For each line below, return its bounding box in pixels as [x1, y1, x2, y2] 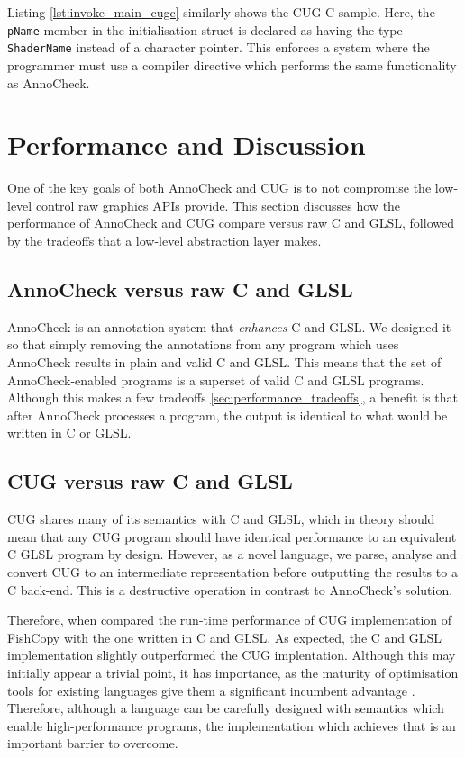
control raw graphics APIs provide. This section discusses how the [35, 195, 401, 214]
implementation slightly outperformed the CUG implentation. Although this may [7, 645, 456, 664]
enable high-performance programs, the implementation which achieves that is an [7, 716, 456, 735]
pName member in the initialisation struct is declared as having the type [7, 20, 403, 39]
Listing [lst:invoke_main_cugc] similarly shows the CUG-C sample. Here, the [7, 3, 435, 21]
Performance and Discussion [7, 126, 366, 163]
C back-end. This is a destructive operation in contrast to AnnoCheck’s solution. [7, 580, 453, 599]
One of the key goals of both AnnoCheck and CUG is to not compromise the [7, 178, 432, 197]
